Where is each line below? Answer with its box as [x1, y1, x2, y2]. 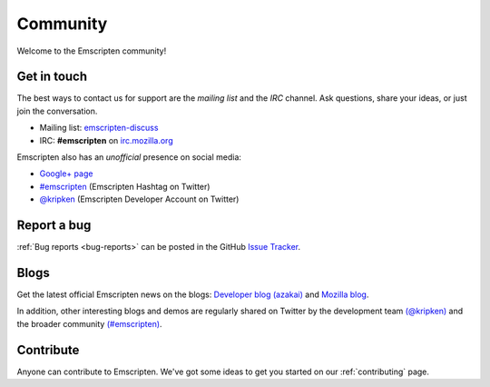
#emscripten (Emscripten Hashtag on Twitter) [39, 181, 211, 192]
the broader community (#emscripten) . [16, 318, 162, 329]
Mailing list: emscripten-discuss [39, 123, 159, 134]
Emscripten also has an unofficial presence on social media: [16, 152, 242, 163]
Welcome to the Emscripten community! [16, 45, 167, 56]
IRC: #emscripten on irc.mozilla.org [39, 134, 173, 145]
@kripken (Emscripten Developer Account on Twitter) [39, 193, 240, 204]
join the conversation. [16, 105, 98, 116]
